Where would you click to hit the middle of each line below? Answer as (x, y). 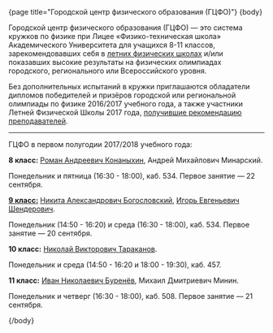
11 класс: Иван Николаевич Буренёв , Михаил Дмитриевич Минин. (124, 280)
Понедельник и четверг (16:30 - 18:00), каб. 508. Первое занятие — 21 (131, 296)
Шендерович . (32, 209)
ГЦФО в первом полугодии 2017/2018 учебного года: (100, 144)
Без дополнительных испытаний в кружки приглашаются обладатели (129, 86)
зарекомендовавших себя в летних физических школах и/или (116, 54)
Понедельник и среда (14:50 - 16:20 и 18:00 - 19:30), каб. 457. (115, 265)
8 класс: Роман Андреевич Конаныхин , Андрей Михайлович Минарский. (136, 160)
